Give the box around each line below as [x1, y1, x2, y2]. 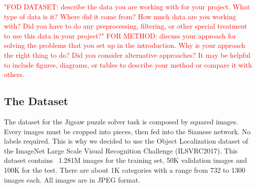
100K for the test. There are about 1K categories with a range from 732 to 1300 [4, 164, 245, 175]
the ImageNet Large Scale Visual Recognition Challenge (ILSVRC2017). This [4, 145, 238, 155]
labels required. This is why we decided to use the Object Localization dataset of [4, 136, 248, 146]
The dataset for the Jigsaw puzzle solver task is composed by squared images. [4, 116, 238, 126]
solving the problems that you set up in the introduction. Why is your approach [4, 40, 246, 50]
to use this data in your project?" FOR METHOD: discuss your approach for [4, 30, 236, 40]
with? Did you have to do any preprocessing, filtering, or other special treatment [4, 21, 247, 31]
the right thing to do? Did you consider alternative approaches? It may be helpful [4, 49, 251, 60]
